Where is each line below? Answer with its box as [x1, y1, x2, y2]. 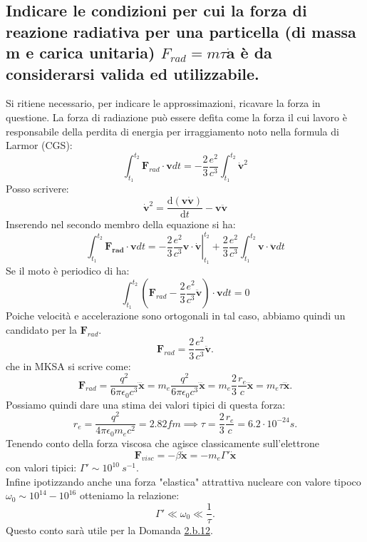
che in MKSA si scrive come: [6, 358, 131, 373]
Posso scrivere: [6, 181, 69, 196]
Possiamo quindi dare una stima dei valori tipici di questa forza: [6, 397, 286, 411]
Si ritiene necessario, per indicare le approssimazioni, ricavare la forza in [6, 96, 321, 111]
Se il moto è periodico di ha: [6, 263, 130, 278]
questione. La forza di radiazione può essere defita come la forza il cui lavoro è [6, 109, 347, 124]
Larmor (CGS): [6, 138, 73, 153]
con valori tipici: [6, 460, 77, 475]
